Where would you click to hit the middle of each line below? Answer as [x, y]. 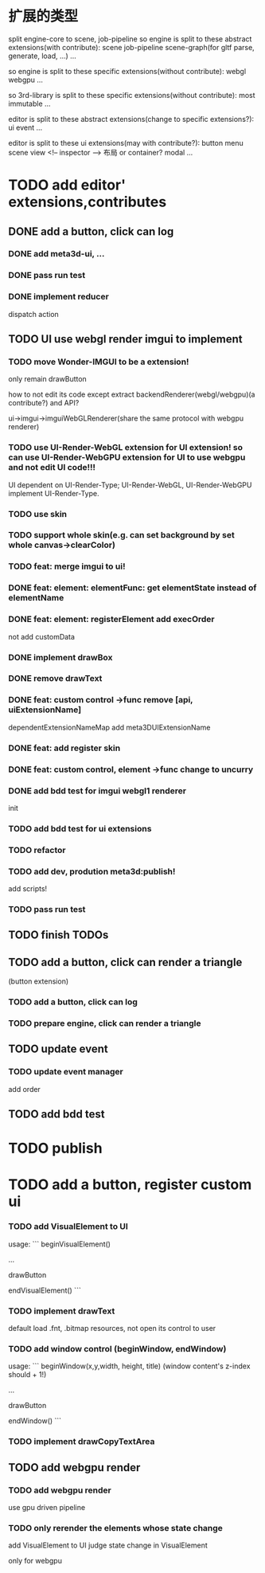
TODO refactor [37, 850]
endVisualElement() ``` [45, 1290]
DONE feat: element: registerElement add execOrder [111, 620]
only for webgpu [35, 1561]
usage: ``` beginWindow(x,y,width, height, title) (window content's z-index [129, 1366]
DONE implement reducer [58, 297]
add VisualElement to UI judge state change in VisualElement [108, 1545]
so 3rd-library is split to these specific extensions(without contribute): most [132, 95]
